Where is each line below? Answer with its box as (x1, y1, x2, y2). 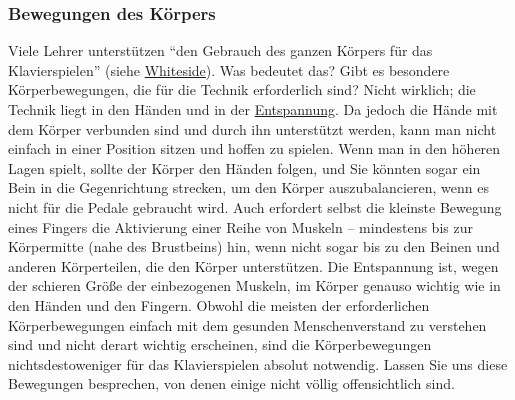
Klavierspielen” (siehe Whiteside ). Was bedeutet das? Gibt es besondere (8, 59, 450, 80)
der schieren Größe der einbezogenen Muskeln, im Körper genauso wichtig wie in (8, 275, 501, 296)
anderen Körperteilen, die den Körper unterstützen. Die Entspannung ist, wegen (8, 255, 499, 276)
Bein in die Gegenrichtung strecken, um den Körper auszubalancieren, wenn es (8, 177, 489, 198)
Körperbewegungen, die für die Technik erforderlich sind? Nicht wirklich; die (8, 79, 476, 100)
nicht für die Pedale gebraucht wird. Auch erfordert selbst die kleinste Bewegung (8, 196, 502, 217)
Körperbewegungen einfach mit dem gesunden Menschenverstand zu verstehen (8, 314, 487, 335)
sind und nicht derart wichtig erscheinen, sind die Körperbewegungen (8, 334, 432, 355)
